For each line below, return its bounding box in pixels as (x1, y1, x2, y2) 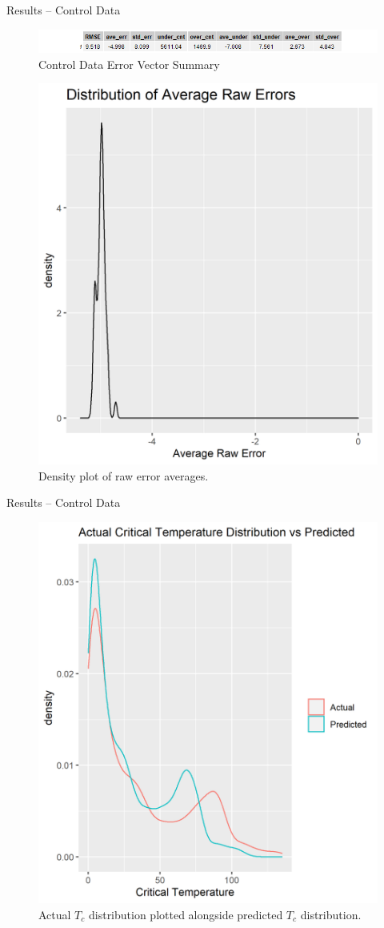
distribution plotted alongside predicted (88, 906, 283, 922)
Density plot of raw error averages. (38, 467, 209, 484)
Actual (38, 906, 71, 922)
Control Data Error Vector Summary (38, 55, 220, 72)
